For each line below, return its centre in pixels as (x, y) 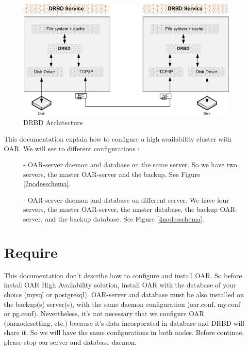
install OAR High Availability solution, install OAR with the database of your (120, 285)
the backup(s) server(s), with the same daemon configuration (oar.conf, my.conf (122, 304)
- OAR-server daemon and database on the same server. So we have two (130, 165)
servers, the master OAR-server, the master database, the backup (121, 209)
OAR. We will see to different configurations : (72, 148)
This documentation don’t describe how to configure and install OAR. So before (123, 275)
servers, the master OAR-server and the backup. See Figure (112, 174)
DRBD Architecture (53, 122)
